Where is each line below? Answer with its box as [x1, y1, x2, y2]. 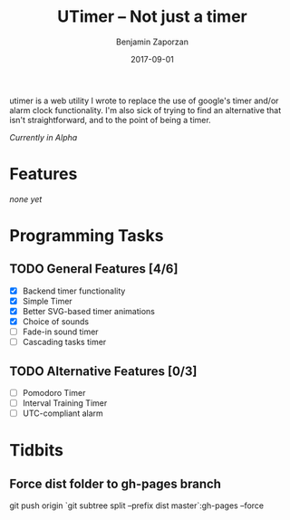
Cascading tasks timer [22, 337, 107, 348]
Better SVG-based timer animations [22, 306, 156, 316]
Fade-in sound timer [22, 326, 99, 337]
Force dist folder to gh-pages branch [9, 476, 222, 491]
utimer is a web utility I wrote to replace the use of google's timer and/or [9, 95, 279, 106]
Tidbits [9, 440, 63, 461]
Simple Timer [22, 295, 72, 306]
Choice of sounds [22, 316, 89, 327]
